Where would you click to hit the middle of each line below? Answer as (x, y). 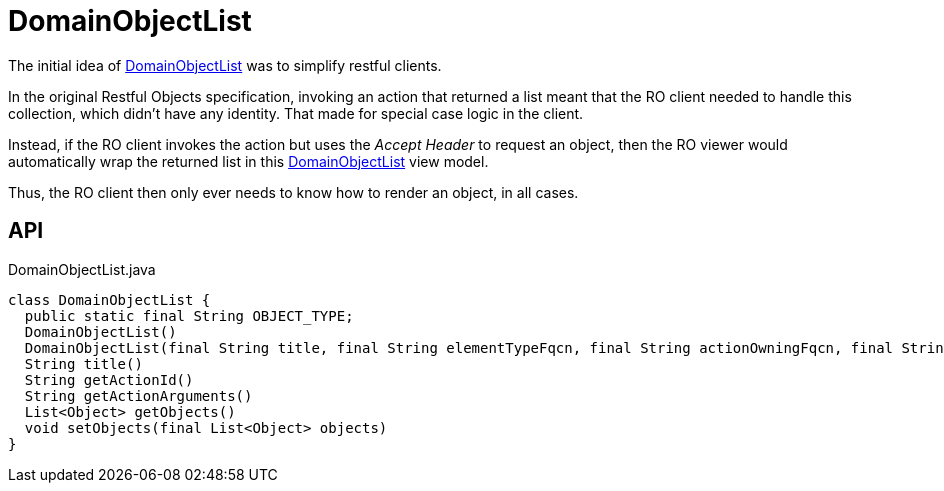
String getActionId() (109, 379)
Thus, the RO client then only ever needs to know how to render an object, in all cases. (293, 192)
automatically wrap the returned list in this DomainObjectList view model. (248, 161)
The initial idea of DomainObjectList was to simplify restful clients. (225, 65)
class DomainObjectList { (109, 299)
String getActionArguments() (138, 395)
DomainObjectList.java (82, 269)
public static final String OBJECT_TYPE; (189, 315)
